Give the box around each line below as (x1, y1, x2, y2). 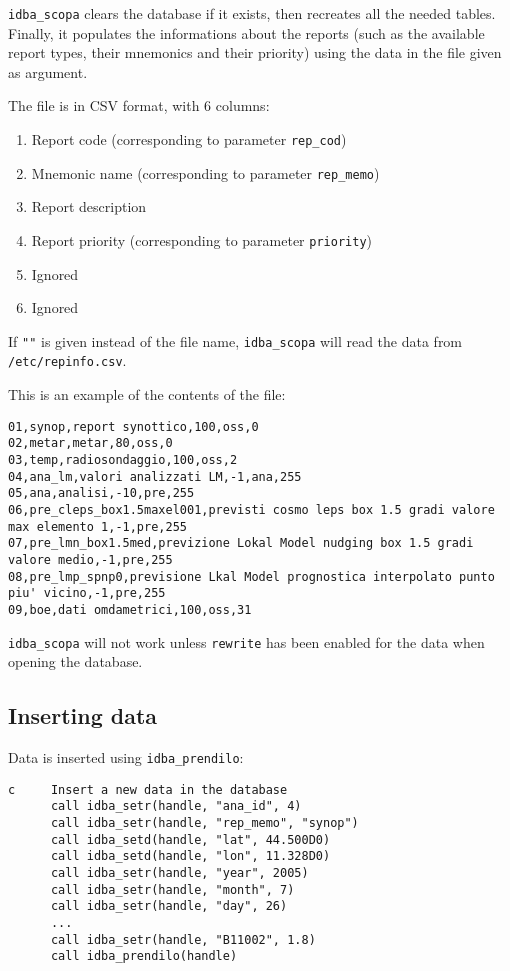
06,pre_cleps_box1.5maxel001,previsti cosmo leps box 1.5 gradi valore (8, 502, 495, 517)
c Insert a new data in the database (8, 782, 288, 797)
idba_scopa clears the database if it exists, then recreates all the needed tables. (8, 3, 496, 23)
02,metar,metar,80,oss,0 (8, 436, 173, 451)
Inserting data (8, 700, 158, 731)
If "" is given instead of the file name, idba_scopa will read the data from (8, 330, 463, 351)
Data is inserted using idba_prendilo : (8, 747, 244, 768)
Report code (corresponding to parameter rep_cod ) (31, 129, 347, 150)
